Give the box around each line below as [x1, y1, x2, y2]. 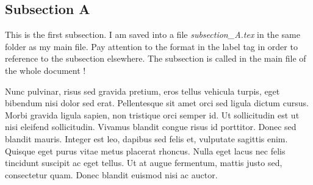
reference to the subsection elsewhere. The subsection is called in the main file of [5, 52, 306, 65]
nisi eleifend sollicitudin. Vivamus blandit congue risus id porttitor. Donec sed [5, 120, 297, 133]
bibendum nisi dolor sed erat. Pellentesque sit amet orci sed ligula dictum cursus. [5, 96, 309, 109]
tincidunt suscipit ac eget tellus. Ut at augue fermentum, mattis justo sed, [5, 156, 282, 169]
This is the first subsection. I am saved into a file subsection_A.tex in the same [5, 28, 300, 41]
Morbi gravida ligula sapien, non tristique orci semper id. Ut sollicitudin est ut [5, 108, 300, 121]
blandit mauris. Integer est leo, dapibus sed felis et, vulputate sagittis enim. [5, 132, 288, 145]
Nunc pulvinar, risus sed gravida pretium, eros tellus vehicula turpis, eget [5, 84, 280, 97]
